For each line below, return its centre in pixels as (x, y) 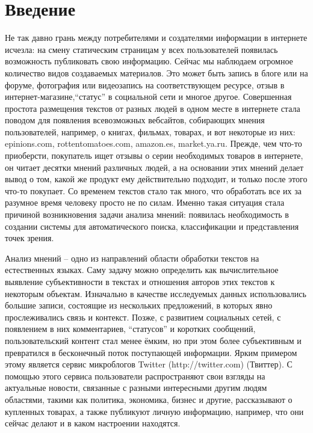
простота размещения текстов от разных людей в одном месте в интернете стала (153, 108)
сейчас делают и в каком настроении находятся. (93, 423)
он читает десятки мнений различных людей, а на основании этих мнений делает (154, 167)
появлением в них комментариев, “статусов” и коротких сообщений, (130, 329)
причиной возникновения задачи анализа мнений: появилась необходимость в (147, 214)
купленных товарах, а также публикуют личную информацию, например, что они (154, 411)
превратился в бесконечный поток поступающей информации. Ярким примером (151, 352)
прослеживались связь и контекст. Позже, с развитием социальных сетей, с (143, 317)
